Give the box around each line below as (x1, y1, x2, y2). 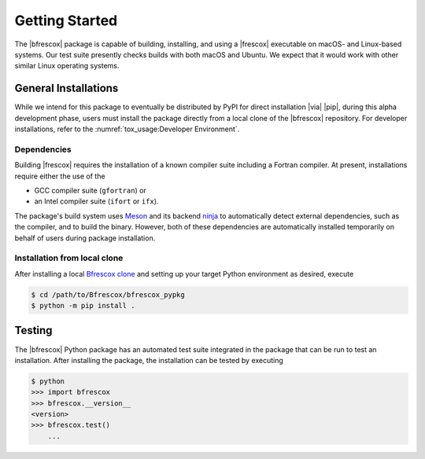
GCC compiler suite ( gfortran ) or (34, 185, 147, 195)
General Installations (14, 82, 119, 95)
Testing (14, 324, 53, 337)
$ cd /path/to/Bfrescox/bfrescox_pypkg (31, 290, 185, 299)
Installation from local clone (14, 252, 124, 263)
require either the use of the (14, 171, 105, 181)
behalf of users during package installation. (14, 233, 156, 243)
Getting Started (14, 12, 118, 29)
